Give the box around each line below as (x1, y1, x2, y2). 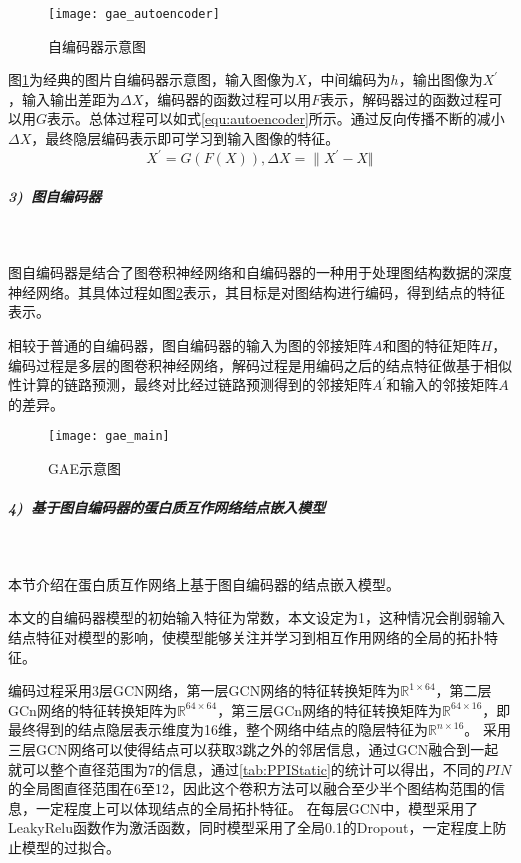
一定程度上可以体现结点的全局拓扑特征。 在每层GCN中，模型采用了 (35, 797, 479, 818)
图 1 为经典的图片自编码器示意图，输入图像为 (8, 69, 295, 90)
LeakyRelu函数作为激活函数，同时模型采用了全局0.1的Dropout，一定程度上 (8, 817, 493, 838)
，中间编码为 (306, 69, 391, 90)
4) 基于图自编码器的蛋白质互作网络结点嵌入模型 (8, 497, 326, 518)
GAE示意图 (48, 458, 122, 479)
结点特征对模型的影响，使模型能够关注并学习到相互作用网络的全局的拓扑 (8, 627, 484, 648)
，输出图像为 (398, 69, 483, 90)
